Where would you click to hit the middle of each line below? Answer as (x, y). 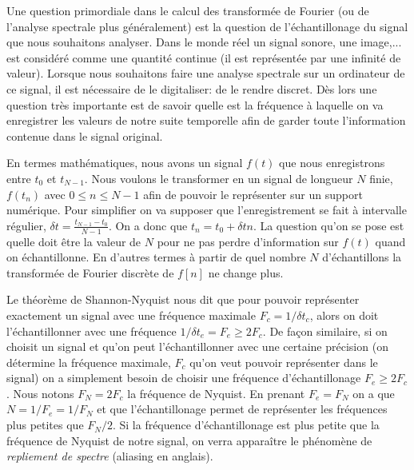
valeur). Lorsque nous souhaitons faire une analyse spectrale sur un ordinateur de (206, 73)
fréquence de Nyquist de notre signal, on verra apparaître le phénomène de (189, 440)
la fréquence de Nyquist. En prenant (216, 393)
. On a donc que (148, 225)
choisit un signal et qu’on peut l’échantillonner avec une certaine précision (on (197, 347)
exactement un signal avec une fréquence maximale (131, 315)
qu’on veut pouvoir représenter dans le (284, 362)
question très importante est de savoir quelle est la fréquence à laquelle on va (195, 104)
